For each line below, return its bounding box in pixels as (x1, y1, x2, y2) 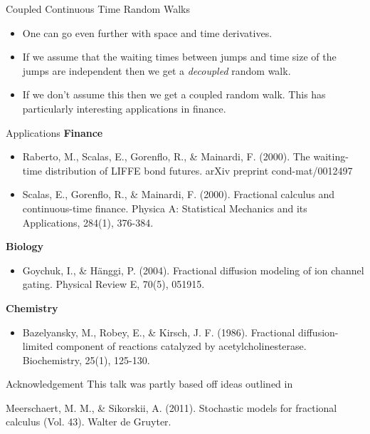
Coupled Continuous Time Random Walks (6, 1, 190, 16)
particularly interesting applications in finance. (22, 100, 226, 115)
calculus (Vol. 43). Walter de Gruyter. (6, 414, 171, 429)
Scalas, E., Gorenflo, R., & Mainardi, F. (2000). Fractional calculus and (22, 187, 335, 202)
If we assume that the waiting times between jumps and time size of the (22, 49, 337, 64)
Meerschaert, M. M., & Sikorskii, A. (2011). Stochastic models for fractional (6, 400, 337, 415)
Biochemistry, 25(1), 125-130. (22, 352, 150, 367)
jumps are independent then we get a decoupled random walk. (22, 63, 291, 78)
